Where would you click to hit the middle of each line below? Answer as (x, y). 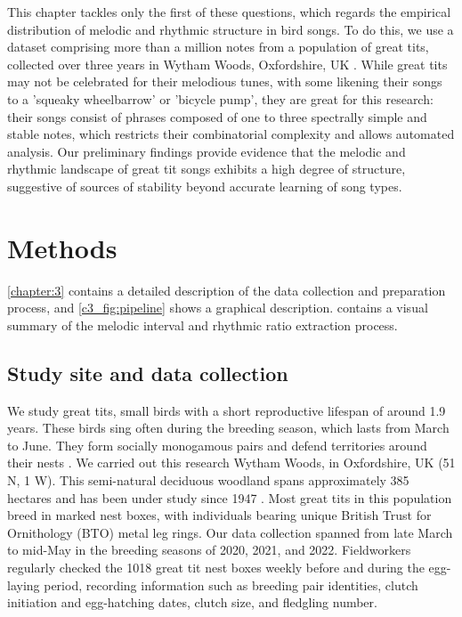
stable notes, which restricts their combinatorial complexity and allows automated (231, 134)
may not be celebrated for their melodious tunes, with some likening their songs (225, 81)
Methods (62, 247)
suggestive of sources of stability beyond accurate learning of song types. (205, 186)
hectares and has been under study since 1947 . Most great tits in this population (230, 497)
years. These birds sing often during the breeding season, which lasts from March (228, 428)
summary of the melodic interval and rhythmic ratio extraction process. (203, 325)
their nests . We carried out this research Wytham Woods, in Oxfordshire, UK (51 (231, 463)
